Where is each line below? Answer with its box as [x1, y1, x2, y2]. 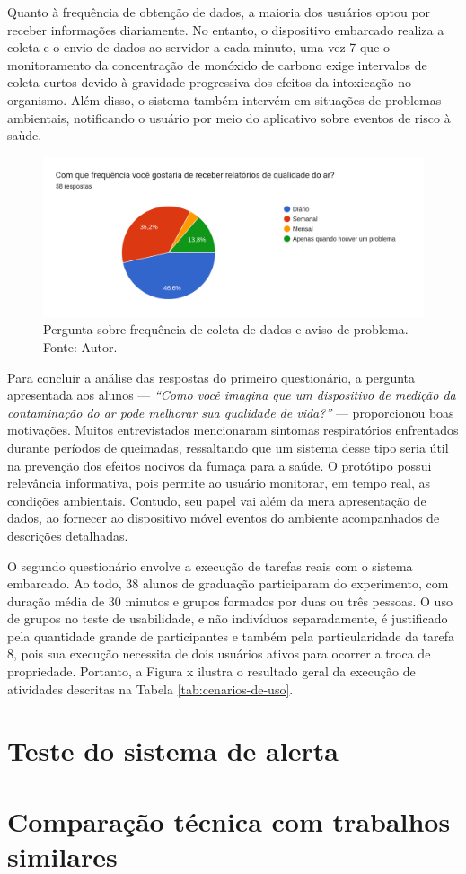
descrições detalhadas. [7, 525, 128, 544]
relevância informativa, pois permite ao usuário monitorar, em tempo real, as [7, 473, 431, 492]
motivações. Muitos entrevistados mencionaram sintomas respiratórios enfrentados [7, 420, 459, 439]
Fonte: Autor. [43, 337, 118, 356]
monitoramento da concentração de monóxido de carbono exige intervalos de [7, 55, 427, 74]
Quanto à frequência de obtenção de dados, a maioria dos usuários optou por [7, 3, 431, 21]
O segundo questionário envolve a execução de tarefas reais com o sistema [7, 556, 413, 575]
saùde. [7, 126, 42, 145]
